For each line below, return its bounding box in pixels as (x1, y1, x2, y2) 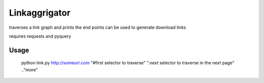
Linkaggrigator (9, 7, 71, 18)
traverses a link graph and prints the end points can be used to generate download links (9, 24, 186, 30)
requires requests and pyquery (9, 33, 71, 39)
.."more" (21, 66, 38, 73)
